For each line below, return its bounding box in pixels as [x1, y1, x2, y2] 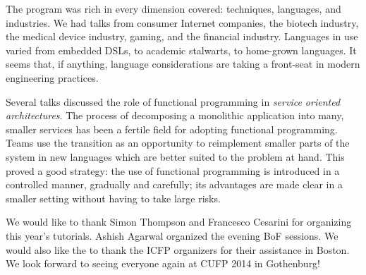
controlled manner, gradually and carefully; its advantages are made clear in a [6, 177, 343, 192]
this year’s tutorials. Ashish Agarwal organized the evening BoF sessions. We [6, 228, 338, 243]
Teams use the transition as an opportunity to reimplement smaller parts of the [6, 135, 350, 150]
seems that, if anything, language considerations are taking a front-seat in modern [6, 56, 360, 71]
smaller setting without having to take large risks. [6, 190, 221, 205]
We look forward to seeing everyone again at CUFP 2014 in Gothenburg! [6, 256, 321, 271]
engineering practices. [6, 70, 99, 85]
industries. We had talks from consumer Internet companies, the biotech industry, [6, 15, 359, 30]
